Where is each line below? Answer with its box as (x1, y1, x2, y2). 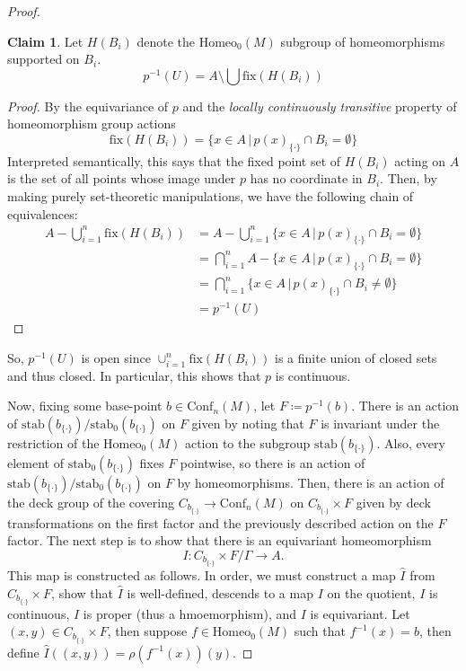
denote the (136, 31, 195, 50)
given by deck (356, 492, 431, 511)
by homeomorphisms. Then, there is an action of (177, 472, 444, 491)
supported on (7, 49, 80, 68)
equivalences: (7, 204, 78, 223)
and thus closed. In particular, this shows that (7, 366, 261, 384)
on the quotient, (327, 583, 416, 602)
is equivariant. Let (310, 604, 410, 622)
